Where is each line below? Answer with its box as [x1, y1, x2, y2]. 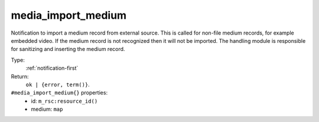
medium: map [31, 106, 63, 113]
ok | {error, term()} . [25, 81, 90, 88]
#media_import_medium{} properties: [11, 89, 108, 96]
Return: [11, 73, 29, 80]
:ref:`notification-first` [25, 65, 79, 72]
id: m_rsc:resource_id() [31, 97, 98, 104]
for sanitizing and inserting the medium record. [11, 46, 125, 53]
